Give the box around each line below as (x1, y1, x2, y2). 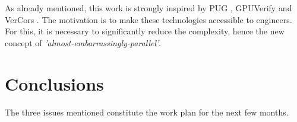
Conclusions (5, 71, 104, 95)
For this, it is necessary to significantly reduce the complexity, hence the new (5, 25, 285, 37)
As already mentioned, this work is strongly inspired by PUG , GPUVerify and (5, 2, 292, 14)
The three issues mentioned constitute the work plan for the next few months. (5, 105, 289, 118)
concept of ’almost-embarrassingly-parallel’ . (5, 36, 162, 49)
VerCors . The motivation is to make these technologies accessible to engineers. (5, 13, 292, 25)
